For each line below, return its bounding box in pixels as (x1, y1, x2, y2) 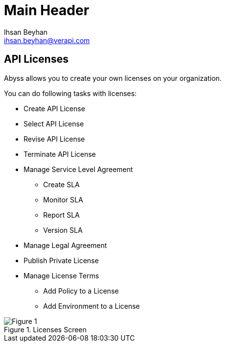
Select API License (24, 119, 84, 128)
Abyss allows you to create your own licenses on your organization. (4, 74, 222, 82)
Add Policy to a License (43, 286, 119, 295)
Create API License (24, 104, 85, 113)
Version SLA (43, 225, 83, 234)
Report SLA (43, 210, 80, 219)
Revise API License (24, 134, 85, 143)
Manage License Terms (24, 271, 99, 280)
